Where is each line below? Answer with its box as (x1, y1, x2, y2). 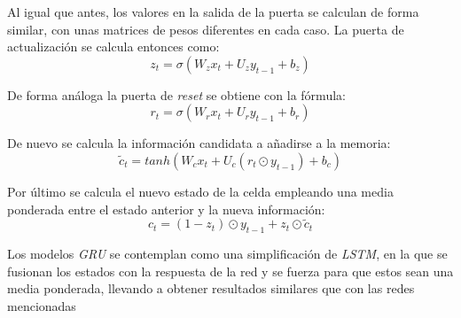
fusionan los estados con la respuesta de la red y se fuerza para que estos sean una (7, 261, 454, 280)
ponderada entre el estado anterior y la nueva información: (7, 199, 325, 218)
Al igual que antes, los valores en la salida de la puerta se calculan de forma (7, 3, 419, 20)
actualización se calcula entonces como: (7, 37, 220, 56)
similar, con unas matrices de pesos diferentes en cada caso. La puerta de (7, 19, 404, 38)
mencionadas (7, 296, 76, 314)
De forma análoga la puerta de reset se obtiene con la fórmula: (7, 85, 346, 104)
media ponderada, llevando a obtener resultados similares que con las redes (7, 279, 415, 298)
